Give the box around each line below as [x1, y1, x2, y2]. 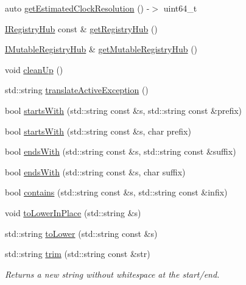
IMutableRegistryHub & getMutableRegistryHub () [5, 43, 198, 55]
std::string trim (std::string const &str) [5, 247, 150, 260]
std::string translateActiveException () [5, 83, 149, 96]
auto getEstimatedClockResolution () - [5, 2, 150, 14]
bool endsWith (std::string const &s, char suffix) [5, 165, 186, 178]
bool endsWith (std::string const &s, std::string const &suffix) [5, 145, 236, 158]
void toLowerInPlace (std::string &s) [5, 206, 141, 219]
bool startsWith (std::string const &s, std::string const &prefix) [5, 104, 242, 116]
